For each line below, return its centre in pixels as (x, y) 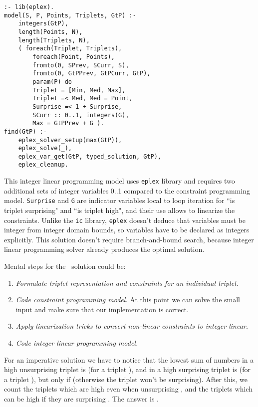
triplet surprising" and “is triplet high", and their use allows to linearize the (120, 210)
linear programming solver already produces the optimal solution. (104, 249)
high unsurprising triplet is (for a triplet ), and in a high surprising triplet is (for (128, 369)
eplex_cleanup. (43, 165)
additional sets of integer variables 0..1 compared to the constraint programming (127, 190)
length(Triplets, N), (54, 40)
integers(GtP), (43, 24)
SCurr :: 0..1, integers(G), (81, 115)
